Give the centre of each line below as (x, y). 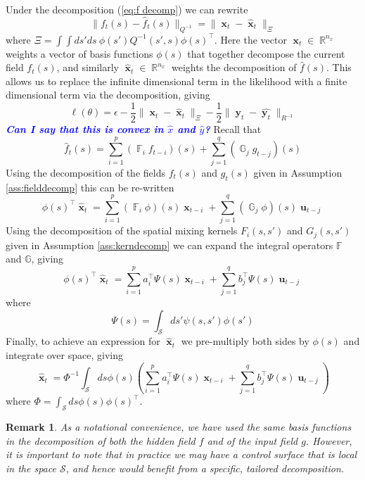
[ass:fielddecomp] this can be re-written (90, 187)
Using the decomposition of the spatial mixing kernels (122, 230)
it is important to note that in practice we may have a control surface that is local (181, 454)
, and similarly (88, 67)
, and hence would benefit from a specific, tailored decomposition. (205, 468)
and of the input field (252, 440)
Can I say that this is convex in (85, 129)
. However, (329, 440)
